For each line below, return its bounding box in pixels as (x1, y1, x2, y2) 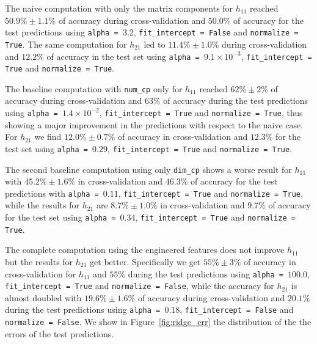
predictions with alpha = (5, 186, 99, 199)
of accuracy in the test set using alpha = (46, 49, 200, 62)
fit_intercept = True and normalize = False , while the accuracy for (5, 279, 274, 292)
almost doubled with (5, 291, 82, 304)
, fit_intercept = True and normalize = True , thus (99, 106, 303, 119)
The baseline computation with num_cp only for (5, 82, 183, 95)
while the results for (5, 199, 79, 211)
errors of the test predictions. (5, 327, 114, 340)
